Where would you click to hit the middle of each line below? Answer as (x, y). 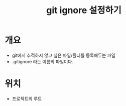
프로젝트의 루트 (27, 98)
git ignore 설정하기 (84, 10)
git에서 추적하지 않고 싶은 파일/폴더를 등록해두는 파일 (64, 55)
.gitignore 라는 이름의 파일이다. (42, 61)
